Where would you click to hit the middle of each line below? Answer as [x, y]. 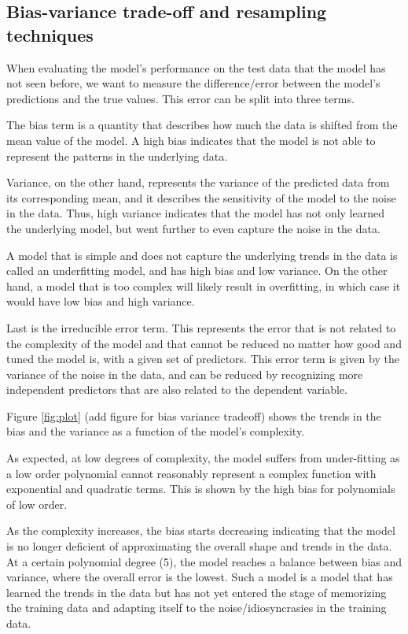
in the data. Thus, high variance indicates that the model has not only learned [195, 213]
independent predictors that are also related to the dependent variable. [177, 389]
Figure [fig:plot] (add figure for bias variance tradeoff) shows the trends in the [194, 415]
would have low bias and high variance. [101, 301]
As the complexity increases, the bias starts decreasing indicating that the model [201, 530]
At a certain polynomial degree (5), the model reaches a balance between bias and [204, 561]
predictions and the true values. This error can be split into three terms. [180, 98]
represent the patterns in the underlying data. [117, 156]
